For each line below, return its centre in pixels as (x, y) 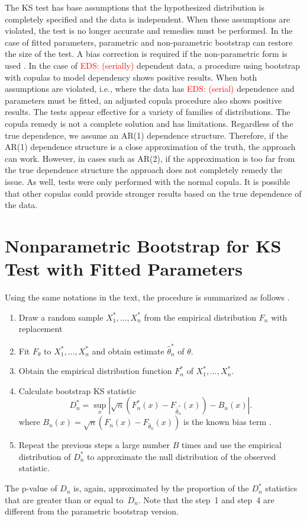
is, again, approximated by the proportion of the (161, 488)
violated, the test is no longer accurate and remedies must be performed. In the (149, 31)
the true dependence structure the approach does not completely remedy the (143, 170)
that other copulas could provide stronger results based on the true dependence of (153, 193)
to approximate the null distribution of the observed (182, 456)
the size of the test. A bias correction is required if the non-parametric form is (146, 54)
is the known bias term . (227, 422)
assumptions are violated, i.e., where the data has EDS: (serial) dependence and (150, 89)
